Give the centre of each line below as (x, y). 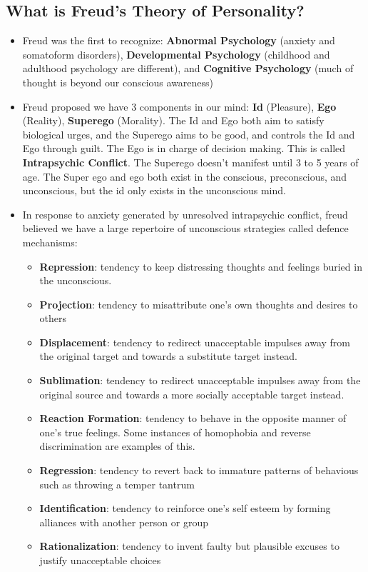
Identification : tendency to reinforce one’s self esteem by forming (185, 508)
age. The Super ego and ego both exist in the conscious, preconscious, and (185, 176)
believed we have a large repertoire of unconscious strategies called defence (185, 228)
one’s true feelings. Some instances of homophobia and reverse (175, 432)
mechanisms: (50, 242)
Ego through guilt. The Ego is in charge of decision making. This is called (184, 148)
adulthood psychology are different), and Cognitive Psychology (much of (188, 68)
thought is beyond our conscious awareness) (118, 82)
